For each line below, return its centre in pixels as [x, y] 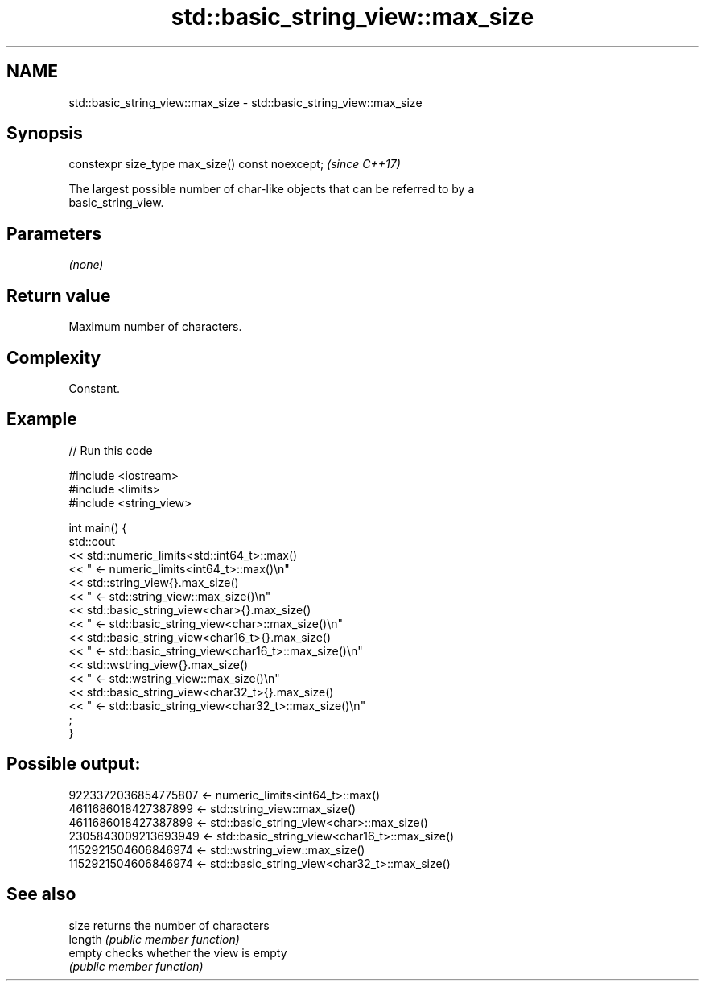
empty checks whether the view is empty [178, 952]
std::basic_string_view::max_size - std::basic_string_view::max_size [245, 102]
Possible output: [74, 764]
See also [41, 894]
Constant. [95, 388]
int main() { [98, 527]
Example [42, 419]
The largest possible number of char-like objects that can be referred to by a [272, 189]
